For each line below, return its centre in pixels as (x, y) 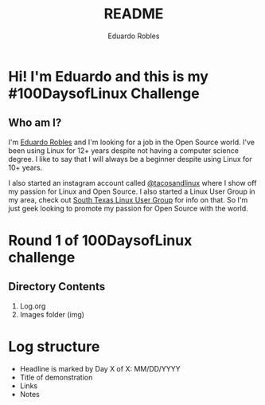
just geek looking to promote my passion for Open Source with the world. (128, 208)
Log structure (54, 346)
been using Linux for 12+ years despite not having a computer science (123, 150)
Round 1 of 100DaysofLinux (100, 240)
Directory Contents (57, 287)
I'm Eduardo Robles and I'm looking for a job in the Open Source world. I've (131, 142)
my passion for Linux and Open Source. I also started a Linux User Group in (132, 191)
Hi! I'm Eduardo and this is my (109, 76)
